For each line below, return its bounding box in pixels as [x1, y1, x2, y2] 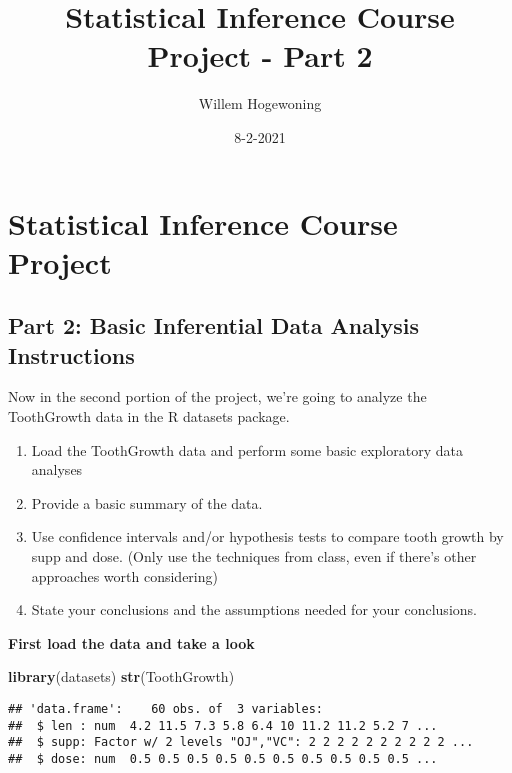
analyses [31, 459, 83, 480]
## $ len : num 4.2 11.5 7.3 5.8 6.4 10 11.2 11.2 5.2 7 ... [8, 718, 438, 733]
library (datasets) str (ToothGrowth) [8, 666, 235, 687]
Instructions [8, 339, 135, 370]
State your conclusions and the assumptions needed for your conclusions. [31, 599, 477, 620]
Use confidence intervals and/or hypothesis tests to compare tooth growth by [31, 526, 504, 547]
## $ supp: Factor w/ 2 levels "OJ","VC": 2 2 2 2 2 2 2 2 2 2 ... [8, 735, 474, 750]
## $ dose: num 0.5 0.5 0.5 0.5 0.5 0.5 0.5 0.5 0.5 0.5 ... [8, 751, 438, 766]
